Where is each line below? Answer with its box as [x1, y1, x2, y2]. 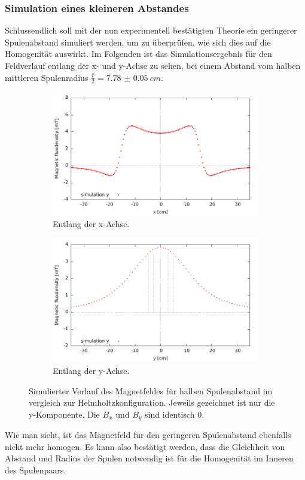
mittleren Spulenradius [5, 71, 89, 83]
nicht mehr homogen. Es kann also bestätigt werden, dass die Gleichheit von [5, 440, 285, 452]
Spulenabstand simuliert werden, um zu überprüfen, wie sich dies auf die [5, 35, 271, 48]
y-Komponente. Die [29, 407, 100, 420]
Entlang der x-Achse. [53, 218, 130, 230]
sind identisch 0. [145, 407, 205, 420]
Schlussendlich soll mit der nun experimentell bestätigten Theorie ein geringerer [5, 24, 297, 37]
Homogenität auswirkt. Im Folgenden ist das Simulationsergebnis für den [5, 47, 272, 60]
